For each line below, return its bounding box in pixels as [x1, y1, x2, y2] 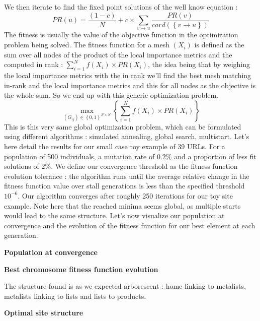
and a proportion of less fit [174, 151, 256, 161]
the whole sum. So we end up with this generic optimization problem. [4, 90, 219, 100]
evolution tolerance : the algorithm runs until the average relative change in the [4, 170, 249, 181]
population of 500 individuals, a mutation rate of [4, 151, 155, 161]
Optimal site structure [4, 307, 83, 318]
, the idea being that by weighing [148, 59, 250, 70]
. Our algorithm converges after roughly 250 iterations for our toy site [18, 190, 233, 201]
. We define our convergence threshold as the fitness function [51, 161, 238, 171]
